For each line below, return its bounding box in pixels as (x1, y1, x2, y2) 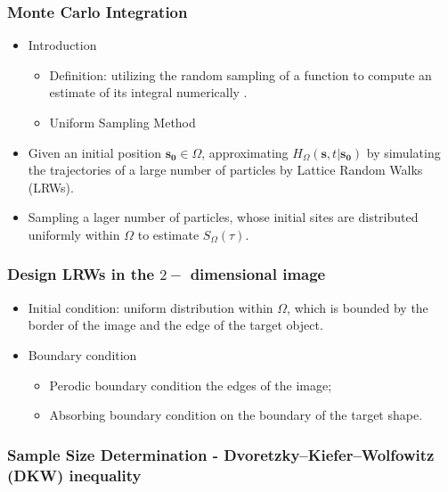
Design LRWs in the (7, 263, 155, 285)
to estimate (137, 225, 200, 243)
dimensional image (190, 263, 326, 285)
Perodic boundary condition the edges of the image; (49, 375, 332, 394)
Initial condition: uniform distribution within (28, 298, 273, 316)
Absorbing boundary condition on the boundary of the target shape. (49, 406, 423, 424)
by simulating (366, 143, 441, 161)
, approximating (201, 143, 289, 161)
